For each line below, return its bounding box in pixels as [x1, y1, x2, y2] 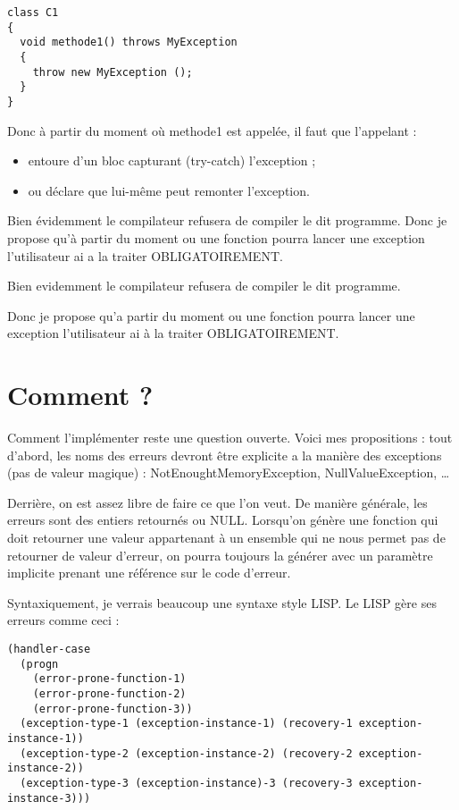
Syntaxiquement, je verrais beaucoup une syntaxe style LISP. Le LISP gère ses [7, 593, 437, 612]
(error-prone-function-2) [32, 687, 187, 700]
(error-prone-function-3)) [32, 702, 193, 715]
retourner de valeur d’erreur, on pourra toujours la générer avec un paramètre [7, 545, 433, 564]
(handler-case [7, 643, 91, 655]
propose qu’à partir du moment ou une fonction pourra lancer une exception [7, 228, 425, 247]
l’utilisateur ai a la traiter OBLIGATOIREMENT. [7, 246, 283, 265]
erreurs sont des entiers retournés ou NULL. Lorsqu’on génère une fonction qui [7, 510, 438, 529]
